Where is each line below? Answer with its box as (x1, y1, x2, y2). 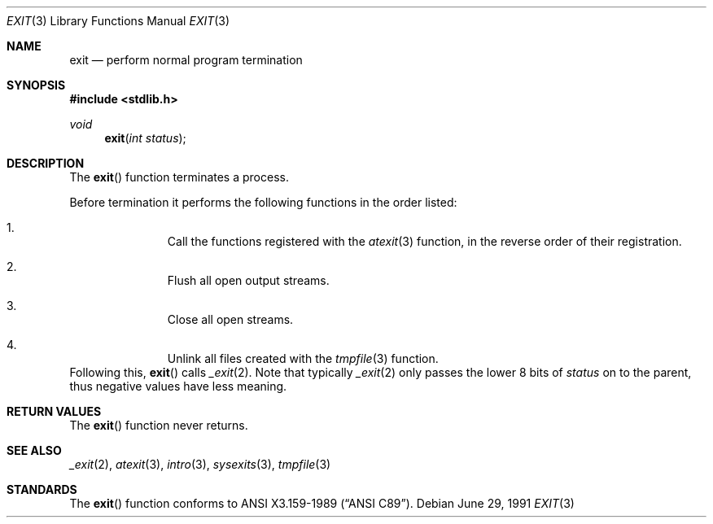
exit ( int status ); (104, 131, 186, 145)
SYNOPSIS (7, 78, 66, 92)
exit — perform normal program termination (69, 53, 303, 67)
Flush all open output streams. (167, 273, 330, 287)
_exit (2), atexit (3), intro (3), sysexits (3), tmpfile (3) (69, 457, 331, 471)
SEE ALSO (7, 443, 62, 457)
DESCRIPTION (7, 156, 85, 170)
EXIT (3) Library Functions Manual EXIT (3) (7, 14, 230, 28)
